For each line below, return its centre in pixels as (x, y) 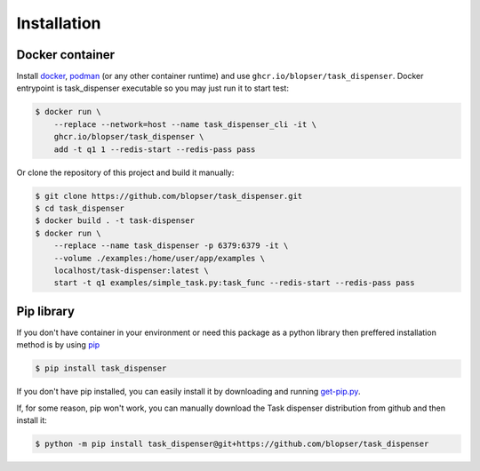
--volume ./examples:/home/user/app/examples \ (160, 258)
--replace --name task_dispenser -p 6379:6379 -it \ (171, 246)
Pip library (46, 311)
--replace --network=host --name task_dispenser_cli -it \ (185, 124)
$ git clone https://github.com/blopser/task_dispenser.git (169, 196)
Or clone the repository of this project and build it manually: (125, 172)
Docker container (66, 55)
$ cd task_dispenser (80, 208)
